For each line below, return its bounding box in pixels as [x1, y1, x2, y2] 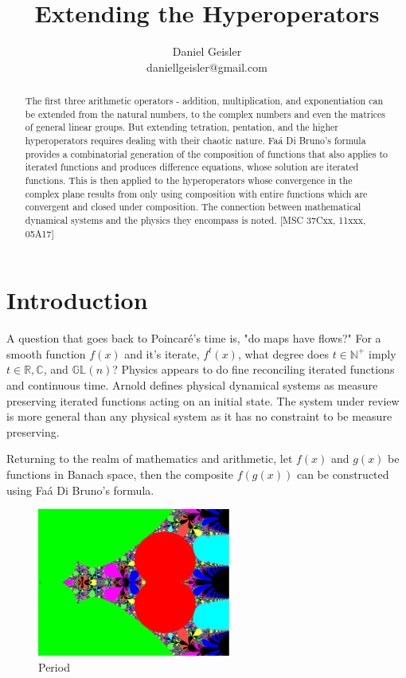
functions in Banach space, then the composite [6, 466, 234, 483]
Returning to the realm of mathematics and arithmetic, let [6, 450, 293, 467]
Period [38, 659, 70, 676]
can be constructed [296, 466, 389, 483]
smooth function [6, 345, 86, 362]
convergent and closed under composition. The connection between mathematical [25, 200, 361, 214]
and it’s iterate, [124, 345, 200, 362]
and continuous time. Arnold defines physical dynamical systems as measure [6, 377, 378, 394]
